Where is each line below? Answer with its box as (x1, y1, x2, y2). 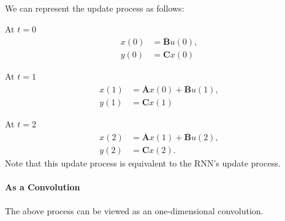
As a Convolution (5, 181, 80, 193)
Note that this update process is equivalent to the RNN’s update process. (5, 157, 281, 170)
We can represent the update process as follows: (5, 2, 184, 14)
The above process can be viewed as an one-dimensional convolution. (5, 204, 264, 217)
